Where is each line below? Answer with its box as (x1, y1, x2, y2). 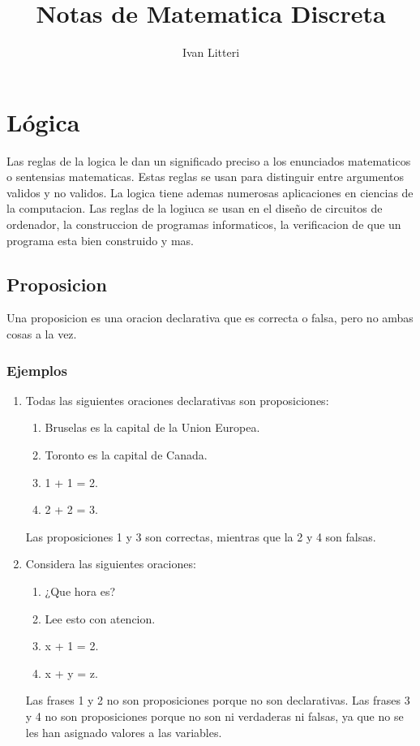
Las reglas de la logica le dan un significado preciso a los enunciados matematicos (6, 152, 411, 169)
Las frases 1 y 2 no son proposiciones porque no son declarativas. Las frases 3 (25, 692, 410, 709)
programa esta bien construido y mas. (6, 231, 194, 248)
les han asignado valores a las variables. (25, 723, 222, 740)
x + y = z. (45, 664, 98, 681)
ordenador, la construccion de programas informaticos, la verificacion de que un (6, 216, 401, 233)
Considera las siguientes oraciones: (25, 555, 196, 572)
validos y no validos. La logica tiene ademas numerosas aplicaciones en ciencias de (6, 183, 414, 201)
